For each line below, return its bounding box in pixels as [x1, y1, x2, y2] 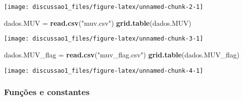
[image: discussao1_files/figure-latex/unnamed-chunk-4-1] [4, 67, 203, 74]
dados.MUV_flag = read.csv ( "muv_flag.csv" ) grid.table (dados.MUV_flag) [4, 49, 240, 59]
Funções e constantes [4, 86, 90, 98]
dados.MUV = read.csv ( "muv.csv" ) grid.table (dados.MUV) [4, 17, 191, 28]
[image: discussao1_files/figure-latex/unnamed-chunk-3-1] [4, 35, 203, 43]
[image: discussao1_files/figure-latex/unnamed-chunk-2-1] [4, 3, 203, 10]
